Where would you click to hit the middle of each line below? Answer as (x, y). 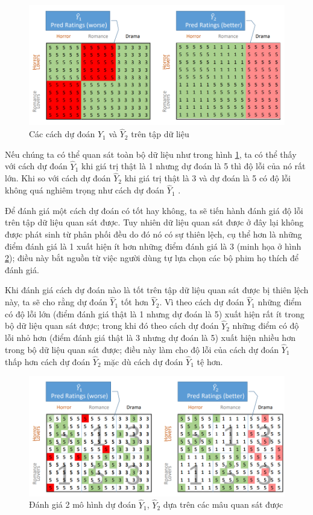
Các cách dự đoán (62, 134)
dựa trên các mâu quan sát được (223, 504)
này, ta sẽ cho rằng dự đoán (56, 302)
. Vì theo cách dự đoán (202, 302)
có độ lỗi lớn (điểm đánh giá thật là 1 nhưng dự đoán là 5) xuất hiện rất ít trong (155, 313)
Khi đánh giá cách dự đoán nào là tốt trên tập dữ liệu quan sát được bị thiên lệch (157, 290)
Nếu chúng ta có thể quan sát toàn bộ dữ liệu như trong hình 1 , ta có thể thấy (151, 154)
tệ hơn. (210, 361)
